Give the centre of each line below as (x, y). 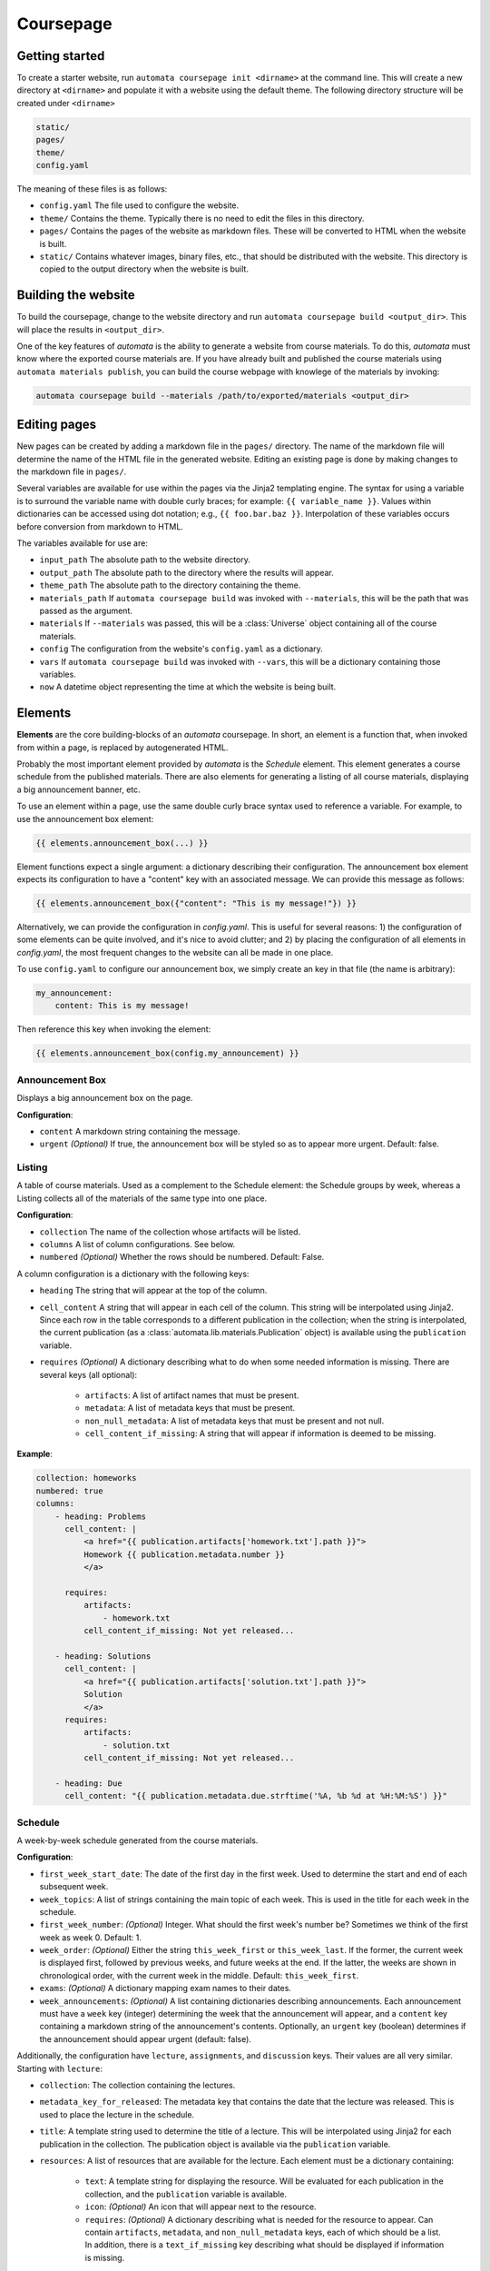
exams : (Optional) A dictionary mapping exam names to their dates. (166, 1988)
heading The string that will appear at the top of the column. (153, 1291)
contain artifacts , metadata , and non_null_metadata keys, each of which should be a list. (263, 2232)
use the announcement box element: (85, 818)
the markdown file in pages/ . (72, 471)
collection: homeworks (86, 1478)
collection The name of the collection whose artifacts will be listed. (170, 1232)
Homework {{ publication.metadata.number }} (184, 1554)
